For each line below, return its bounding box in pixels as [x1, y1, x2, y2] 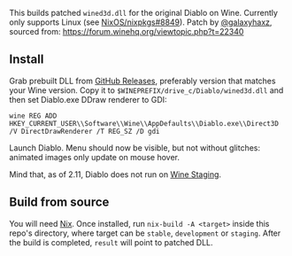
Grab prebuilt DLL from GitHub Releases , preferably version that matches [9, 75, 276, 86]
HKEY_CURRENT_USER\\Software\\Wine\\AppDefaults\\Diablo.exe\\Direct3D [9, 119, 279, 128]
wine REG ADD [9, 111, 58, 120]
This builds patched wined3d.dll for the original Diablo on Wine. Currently [9, 8, 279, 18]
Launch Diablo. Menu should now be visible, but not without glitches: [9, 142, 261, 153]
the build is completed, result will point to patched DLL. [9, 237, 214, 247]
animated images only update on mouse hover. [9, 151, 180, 162]
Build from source [9, 195, 110, 210]
